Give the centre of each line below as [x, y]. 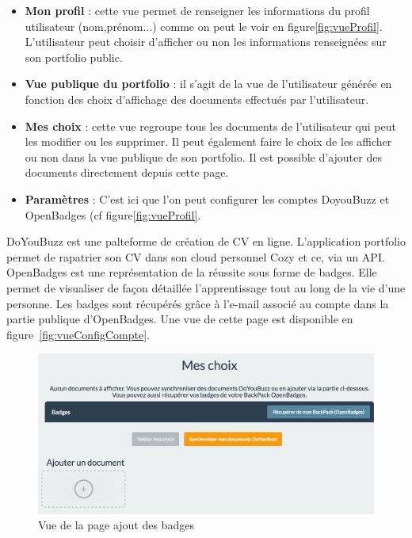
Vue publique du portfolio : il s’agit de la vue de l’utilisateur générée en [208, 84]
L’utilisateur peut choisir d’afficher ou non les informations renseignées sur [206, 42]
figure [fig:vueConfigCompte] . [78, 334]
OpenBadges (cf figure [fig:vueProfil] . [113, 214]
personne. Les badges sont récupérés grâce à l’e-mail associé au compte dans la [198, 303]
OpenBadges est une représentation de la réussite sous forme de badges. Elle [192, 272]
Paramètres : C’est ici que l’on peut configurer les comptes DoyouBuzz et [207, 198]
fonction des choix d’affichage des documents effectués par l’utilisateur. [197, 99]
